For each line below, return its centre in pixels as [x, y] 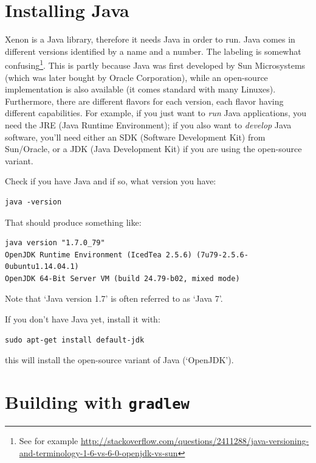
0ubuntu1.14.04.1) [42, 267]
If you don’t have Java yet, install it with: [83, 319]
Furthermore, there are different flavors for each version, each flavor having [144, 101]
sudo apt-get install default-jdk [75, 340]
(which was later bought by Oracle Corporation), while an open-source [136, 77]
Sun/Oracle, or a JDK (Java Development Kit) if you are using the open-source [153, 149]
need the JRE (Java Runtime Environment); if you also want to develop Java [148, 124]
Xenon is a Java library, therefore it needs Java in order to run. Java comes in [150, 39]
